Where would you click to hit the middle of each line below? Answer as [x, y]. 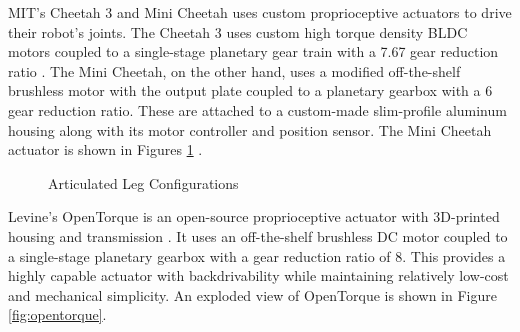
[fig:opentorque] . [57, 314]
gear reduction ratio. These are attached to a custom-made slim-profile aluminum [257, 109]
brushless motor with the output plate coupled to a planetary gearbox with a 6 [250, 90]
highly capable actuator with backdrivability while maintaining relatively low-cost [258, 275]
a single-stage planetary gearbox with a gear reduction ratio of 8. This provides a [257, 255]
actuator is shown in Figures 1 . [105, 149]
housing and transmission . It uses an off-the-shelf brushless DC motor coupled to [258, 235]
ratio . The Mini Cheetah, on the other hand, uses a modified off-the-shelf [234, 70]
